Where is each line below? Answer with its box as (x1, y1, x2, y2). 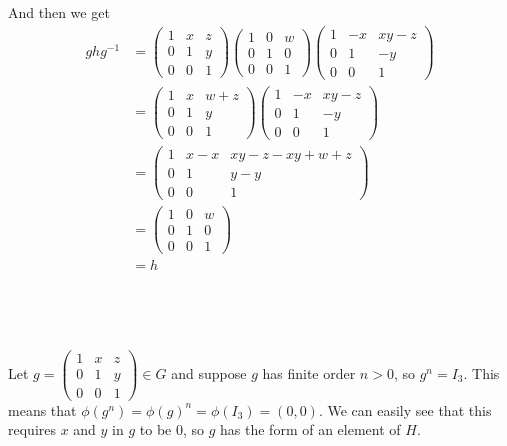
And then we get (8, 2, 110, 22)
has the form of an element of (220, 419, 401, 440)
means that (8, 399, 77, 420)
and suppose (171, 362, 247, 383)
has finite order (262, 362, 356, 383)
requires (8, 419, 56, 440)
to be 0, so (139, 419, 205, 440)
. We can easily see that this (318, 399, 492, 420)
